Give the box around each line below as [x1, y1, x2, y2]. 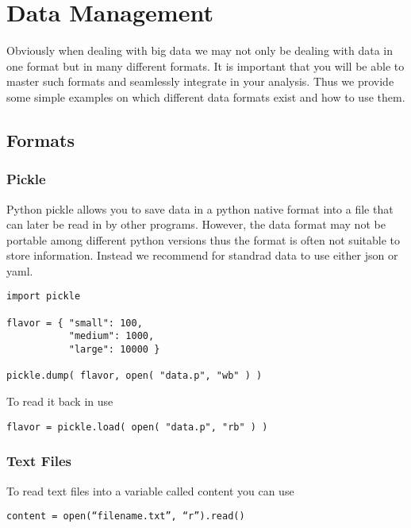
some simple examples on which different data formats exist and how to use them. [6, 88, 405, 105]
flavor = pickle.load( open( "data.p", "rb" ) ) [6, 421, 268, 433]
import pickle [6, 291, 81, 303]
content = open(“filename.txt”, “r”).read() [6, 511, 245, 522]
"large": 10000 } [68, 344, 160, 356]
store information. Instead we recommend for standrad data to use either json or [6, 247, 398, 264]
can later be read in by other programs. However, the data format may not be [6, 216, 386, 233]
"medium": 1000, [68, 330, 155, 342]
